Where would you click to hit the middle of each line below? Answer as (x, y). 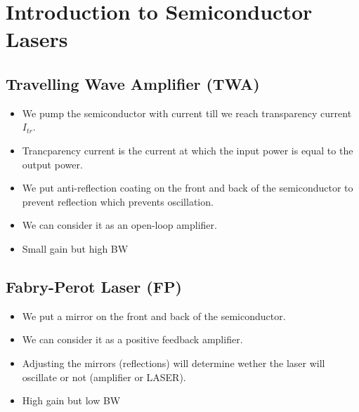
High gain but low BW (71, 400)
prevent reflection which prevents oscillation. (118, 201)
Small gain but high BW (75, 248)
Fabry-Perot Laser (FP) (94, 286)
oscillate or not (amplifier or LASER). (104, 377)
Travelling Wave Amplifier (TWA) (133, 83)
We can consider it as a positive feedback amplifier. (132, 339)
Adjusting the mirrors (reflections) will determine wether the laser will (174, 363)
